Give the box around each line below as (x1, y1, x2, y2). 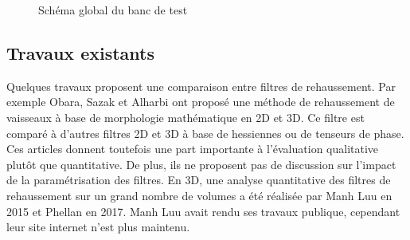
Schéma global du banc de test (38, 2, 188, 18)
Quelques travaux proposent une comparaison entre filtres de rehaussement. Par (6, 77, 396, 94)
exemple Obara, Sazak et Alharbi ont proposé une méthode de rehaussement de (6, 93, 395, 110)
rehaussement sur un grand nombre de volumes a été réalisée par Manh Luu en (6, 187, 392, 203)
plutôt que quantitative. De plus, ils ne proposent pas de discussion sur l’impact (6, 155, 396, 172)
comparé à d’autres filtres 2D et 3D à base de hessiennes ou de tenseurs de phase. (6, 124, 404, 141)
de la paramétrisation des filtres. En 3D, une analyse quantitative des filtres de (6, 171, 391, 188)
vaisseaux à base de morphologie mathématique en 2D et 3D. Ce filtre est (6, 108, 365, 125)
